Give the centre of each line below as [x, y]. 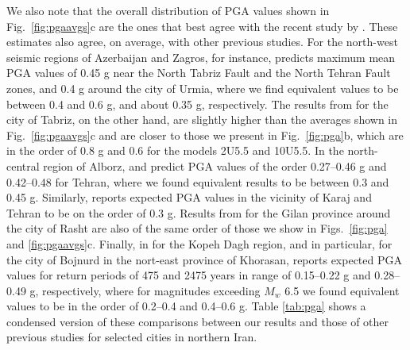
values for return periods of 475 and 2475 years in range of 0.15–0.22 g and [189, 275]
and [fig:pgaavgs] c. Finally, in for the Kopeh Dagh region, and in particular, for [199, 243]
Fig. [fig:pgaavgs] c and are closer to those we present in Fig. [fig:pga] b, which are [205, 135]
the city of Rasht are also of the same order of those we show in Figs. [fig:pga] [197, 228]
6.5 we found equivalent [342, 290]
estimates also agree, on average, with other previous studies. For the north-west [202, 42]
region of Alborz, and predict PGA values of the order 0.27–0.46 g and [215, 165]
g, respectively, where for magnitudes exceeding [145, 290]
